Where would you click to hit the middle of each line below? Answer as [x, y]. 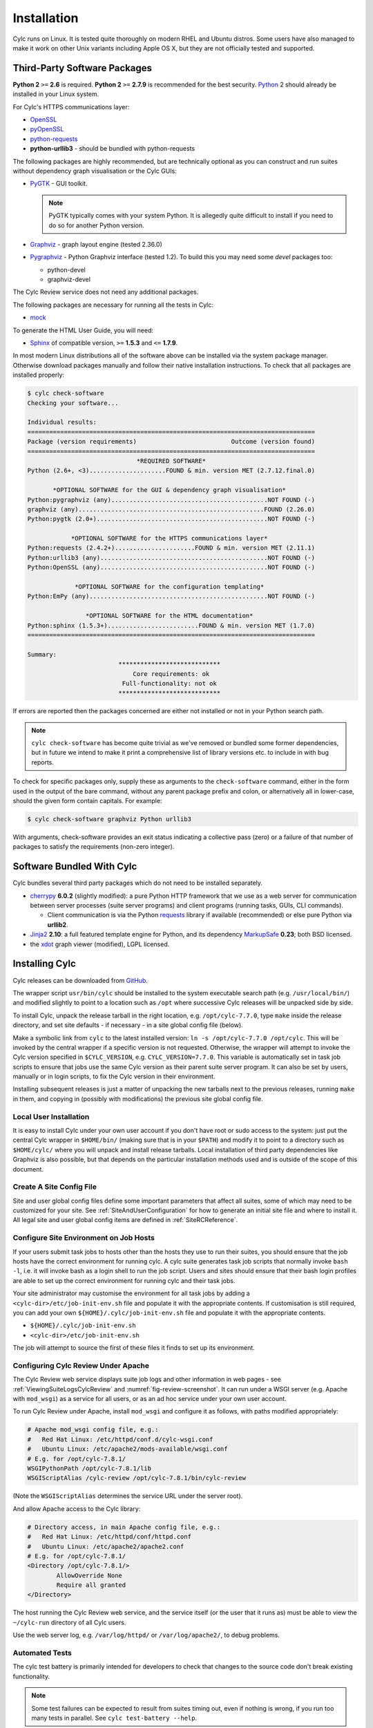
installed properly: [39, 375]
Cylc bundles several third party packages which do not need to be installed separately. [137, 883]
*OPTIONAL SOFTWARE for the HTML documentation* [169, 616]
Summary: [42, 654]
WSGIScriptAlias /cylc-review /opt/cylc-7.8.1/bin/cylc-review [137, 1478]
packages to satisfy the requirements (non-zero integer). [94, 847]
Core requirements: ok [171, 674]
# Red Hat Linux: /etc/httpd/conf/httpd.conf [109, 1537]
